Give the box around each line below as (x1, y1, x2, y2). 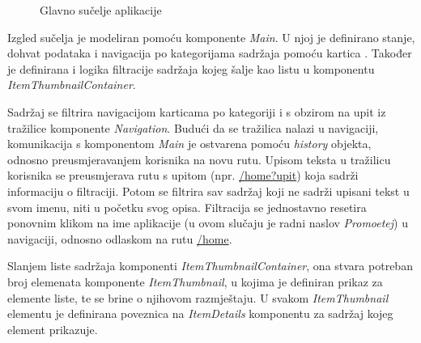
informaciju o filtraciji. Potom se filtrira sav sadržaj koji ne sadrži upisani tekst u (7, 182, 410, 199)
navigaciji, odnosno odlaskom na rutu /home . (7, 230, 232, 247)
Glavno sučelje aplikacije (40, 2, 162, 18)
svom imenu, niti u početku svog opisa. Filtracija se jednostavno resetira (7, 198, 367, 215)
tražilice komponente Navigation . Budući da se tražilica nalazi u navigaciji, (7, 119, 379, 136)
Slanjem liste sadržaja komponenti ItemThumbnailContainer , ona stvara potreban (7, 257, 413, 274)
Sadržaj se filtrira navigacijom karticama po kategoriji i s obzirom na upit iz (7, 103, 386, 120)
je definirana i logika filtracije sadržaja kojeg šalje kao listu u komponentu (7, 60, 375, 77)
